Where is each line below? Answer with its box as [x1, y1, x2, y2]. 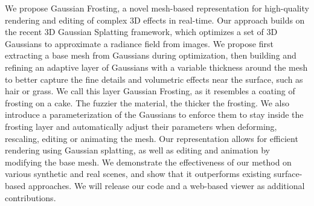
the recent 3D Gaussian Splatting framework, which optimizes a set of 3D [5, 25, 278, 38]
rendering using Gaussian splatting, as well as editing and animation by [5, 144, 270, 156]
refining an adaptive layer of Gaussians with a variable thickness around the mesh [5, 60, 308, 73]
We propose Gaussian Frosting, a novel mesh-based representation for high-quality [5, 2, 309, 14]
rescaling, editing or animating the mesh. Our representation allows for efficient [5, 132, 298, 144]
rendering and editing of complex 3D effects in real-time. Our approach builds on [5, 13, 305, 26]
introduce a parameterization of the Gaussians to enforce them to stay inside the [5, 108, 304, 121]
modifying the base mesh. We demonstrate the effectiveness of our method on [5, 155, 292, 168]
